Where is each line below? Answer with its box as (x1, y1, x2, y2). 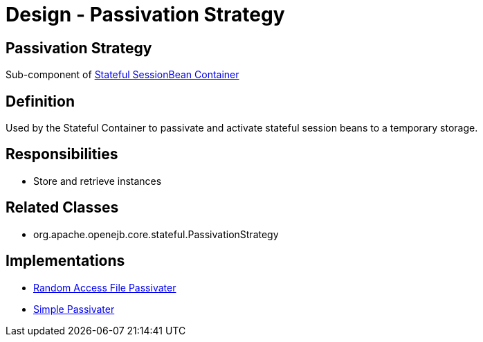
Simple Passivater (33, 303, 115, 315)
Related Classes (6, 199, 119, 217)
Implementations (6, 252, 125, 270)
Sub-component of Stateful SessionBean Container (6, 69, 239, 81)
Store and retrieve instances (33, 174, 162, 187)
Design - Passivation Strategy (6, 3, 285, 26)
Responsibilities (6, 145, 118, 163)
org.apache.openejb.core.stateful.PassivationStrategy (33, 228, 279, 240)
